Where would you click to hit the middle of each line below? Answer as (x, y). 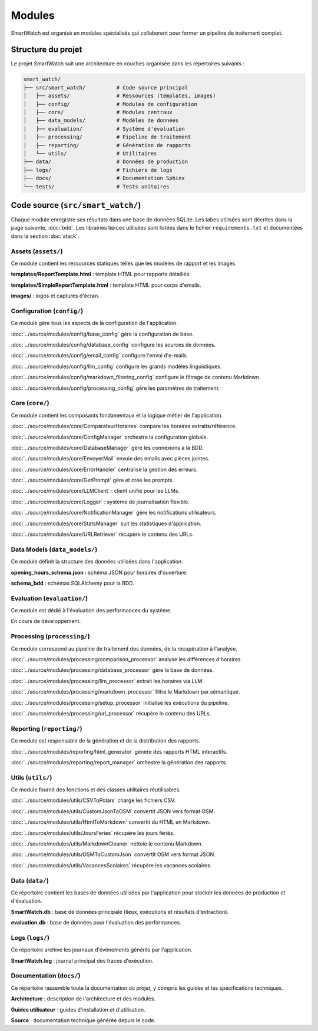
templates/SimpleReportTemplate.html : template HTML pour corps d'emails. (106, 285)
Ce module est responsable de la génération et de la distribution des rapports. (106, 741)
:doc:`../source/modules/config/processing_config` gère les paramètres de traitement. (115, 388)
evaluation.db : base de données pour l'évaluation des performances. (96, 923)
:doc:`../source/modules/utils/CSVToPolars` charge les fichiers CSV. (93, 800)
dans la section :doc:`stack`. (45, 236)
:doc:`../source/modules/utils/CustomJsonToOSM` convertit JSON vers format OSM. (113, 811)
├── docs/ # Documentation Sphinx (104, 178)
